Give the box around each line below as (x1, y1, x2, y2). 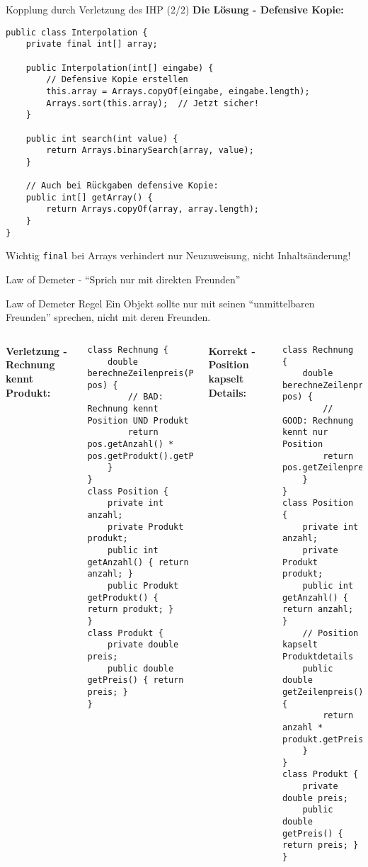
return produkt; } (87, 604, 174, 615)
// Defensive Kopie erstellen (46, 74, 188, 85)
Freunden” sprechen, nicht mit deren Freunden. (6, 310, 211, 324)
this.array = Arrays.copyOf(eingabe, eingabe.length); (46, 86, 310, 96)
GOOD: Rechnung (282, 415, 354, 426)
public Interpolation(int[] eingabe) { (25, 62, 214, 73)
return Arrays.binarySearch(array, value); (46, 145, 254, 156)
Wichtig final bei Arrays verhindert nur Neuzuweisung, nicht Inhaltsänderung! (6, 248, 351, 263)
